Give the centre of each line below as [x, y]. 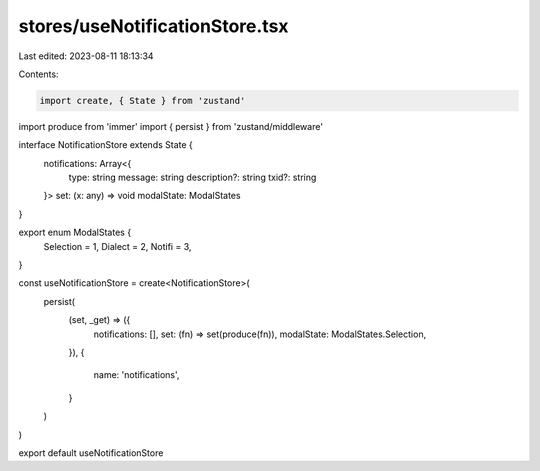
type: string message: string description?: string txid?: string [192, 177]
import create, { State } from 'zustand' [142, 100]
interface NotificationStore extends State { [106, 145]
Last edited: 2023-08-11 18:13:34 [86, 56]
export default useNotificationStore [91, 452]
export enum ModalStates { [75, 232]
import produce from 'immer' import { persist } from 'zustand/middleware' [171, 126]
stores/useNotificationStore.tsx [153, 26]
